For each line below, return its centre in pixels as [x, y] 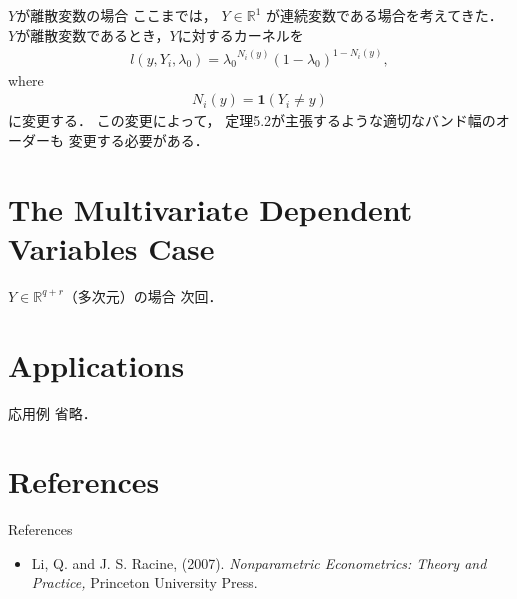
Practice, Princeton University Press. [144, 582]
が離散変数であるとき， [93, 34]
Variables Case [111, 247]
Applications [96, 364]
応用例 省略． [52, 412]
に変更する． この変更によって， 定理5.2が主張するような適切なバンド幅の [252, 120]
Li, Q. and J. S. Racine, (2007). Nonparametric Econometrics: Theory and [259, 562]
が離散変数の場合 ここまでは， [116, 15]
